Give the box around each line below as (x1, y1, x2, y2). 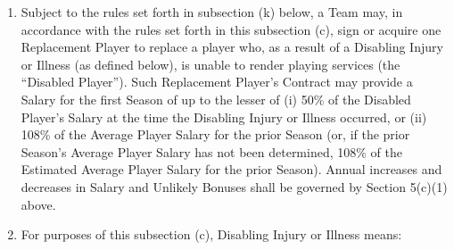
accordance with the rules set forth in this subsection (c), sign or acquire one (21, 20, 442, 38)
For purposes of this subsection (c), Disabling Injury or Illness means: (21, 225, 402, 244)
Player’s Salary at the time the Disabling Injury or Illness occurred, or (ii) (21, 107, 427, 126)
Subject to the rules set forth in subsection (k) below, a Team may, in (21, 3, 403, 21)
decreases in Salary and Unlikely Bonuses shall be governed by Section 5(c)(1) (21, 177, 448, 196)
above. (21, 195, 56, 213)
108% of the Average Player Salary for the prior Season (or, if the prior (21, 125, 410, 144)
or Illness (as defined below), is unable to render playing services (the (21, 54, 400, 73)
